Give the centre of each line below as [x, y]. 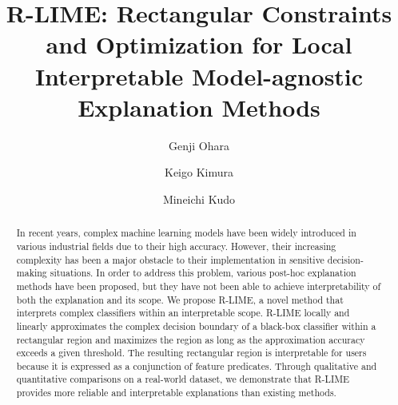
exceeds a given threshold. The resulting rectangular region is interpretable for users [191, 353]
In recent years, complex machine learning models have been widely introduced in [186, 233]
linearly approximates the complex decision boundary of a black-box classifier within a [196, 326]
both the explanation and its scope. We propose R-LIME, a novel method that [180, 299]
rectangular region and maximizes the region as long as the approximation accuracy [191, 339]
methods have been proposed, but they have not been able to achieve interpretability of [199, 286]
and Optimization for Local [199, 44]
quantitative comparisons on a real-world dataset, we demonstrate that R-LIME [183, 379]
